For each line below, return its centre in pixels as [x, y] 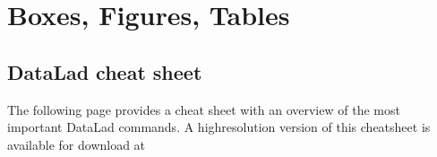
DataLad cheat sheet [105, 71]
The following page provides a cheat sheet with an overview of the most [204, 109]
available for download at [77, 144]
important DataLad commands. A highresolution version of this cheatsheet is [219, 127]
